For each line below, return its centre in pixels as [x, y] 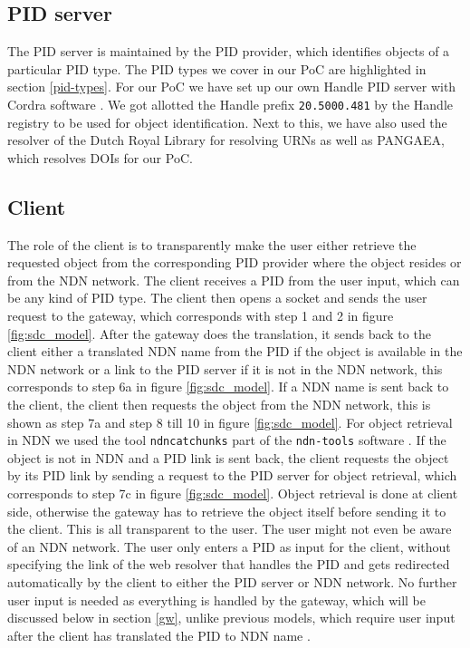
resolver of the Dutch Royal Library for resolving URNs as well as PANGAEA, [226, 140]
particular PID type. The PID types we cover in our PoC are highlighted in [217, 68]
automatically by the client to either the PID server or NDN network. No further [232, 581]
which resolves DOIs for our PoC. [100, 157]
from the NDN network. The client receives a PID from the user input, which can [234, 280]
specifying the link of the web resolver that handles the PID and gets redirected [229, 564]
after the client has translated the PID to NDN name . [159, 635]
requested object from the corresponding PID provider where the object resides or [235, 262]
